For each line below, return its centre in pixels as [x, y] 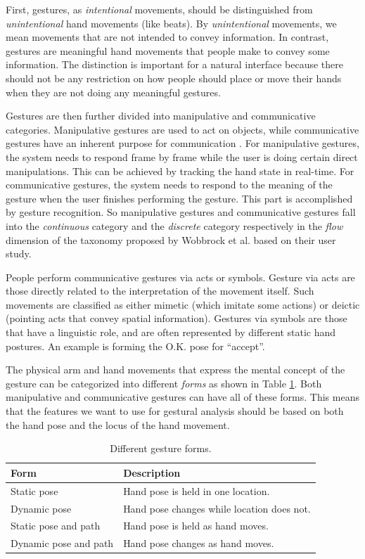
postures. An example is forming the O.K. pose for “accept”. [135, 346]
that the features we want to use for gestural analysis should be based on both [175, 411]
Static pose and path [56, 526]
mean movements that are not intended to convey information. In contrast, [167, 37]
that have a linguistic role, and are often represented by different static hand [171, 332]
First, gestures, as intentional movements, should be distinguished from [159, 9]
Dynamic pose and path [62, 543]
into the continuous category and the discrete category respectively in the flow [174, 225]
